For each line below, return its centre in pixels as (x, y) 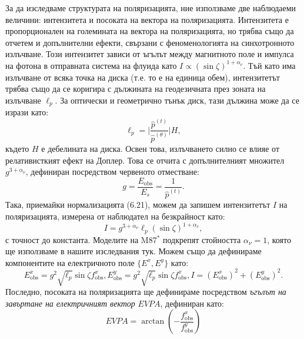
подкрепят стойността (202, 239)
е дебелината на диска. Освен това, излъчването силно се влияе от (161, 149)
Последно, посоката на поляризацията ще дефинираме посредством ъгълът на (146, 292)
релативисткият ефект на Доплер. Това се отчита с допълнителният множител (145, 160)
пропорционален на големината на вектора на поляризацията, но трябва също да (150, 31)
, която (279, 239)
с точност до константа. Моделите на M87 (81, 239)
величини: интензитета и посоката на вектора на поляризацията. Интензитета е (147, 19)
